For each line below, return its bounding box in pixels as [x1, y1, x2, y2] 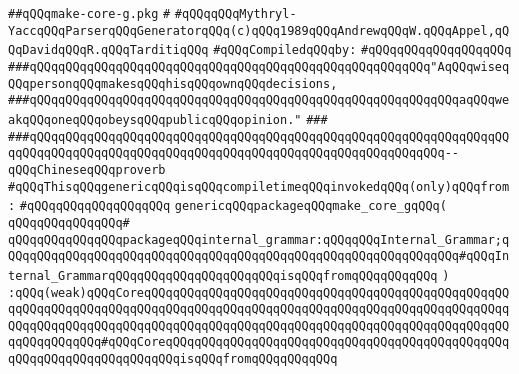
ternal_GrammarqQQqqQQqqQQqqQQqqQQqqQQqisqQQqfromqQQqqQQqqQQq [8, 268, 438, 283]
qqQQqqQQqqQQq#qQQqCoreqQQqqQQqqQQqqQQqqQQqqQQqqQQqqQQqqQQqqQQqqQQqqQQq [8, 335, 510, 350]
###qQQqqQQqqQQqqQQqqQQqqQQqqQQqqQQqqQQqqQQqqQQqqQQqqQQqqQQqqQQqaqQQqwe [8, 93, 510, 108]
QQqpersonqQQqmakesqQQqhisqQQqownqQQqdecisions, [8, 76, 338, 91]
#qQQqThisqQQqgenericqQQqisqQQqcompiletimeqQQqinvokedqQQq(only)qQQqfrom [8, 179, 510, 194]
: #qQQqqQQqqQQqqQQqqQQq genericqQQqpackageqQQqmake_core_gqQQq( [8, 199, 447, 214]
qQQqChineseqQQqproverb [8, 162, 166, 177]
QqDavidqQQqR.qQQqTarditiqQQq [8, 43, 209, 58]
